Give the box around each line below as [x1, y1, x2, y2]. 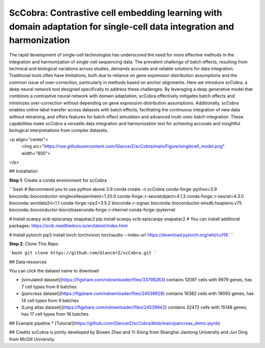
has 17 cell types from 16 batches [21, 311, 89, 317]
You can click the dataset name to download [9, 268, 99, 274]
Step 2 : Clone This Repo [9, 241, 58, 246]
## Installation [9, 168, 38, 174]
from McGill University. [9, 336, 56, 342]
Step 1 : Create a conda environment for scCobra [9, 177, 107, 183]
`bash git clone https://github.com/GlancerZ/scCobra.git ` [9, 250, 157, 256]
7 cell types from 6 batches [21, 284, 77, 290]
